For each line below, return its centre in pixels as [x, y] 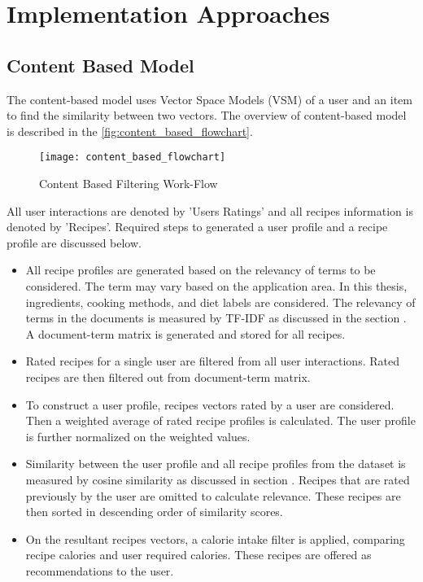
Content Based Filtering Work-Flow [129, 184]
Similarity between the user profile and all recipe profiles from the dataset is [216, 464]
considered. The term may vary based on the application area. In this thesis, [216, 285]
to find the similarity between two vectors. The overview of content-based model [207, 115]
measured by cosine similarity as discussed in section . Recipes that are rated [218, 479]
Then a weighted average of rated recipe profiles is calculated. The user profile [220, 420]
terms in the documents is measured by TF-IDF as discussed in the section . [216, 318]
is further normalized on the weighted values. [138, 436]
